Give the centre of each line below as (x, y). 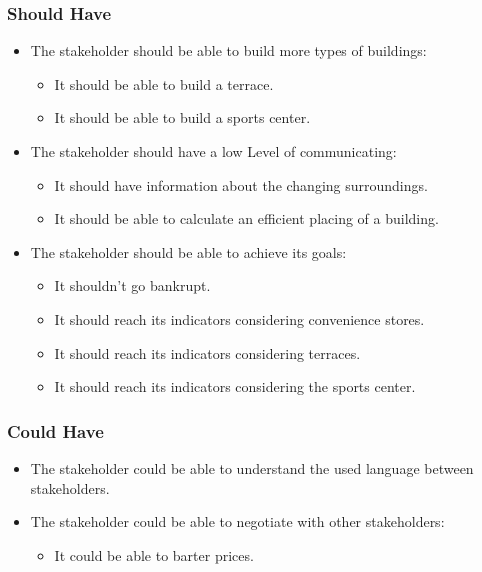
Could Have (55, 430)
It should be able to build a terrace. (164, 83)
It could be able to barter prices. (154, 554)
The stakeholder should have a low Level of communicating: (213, 151)
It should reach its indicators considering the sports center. (235, 386)
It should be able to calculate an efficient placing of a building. (246, 218)
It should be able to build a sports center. (182, 117)
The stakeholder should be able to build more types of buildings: (228, 50)
